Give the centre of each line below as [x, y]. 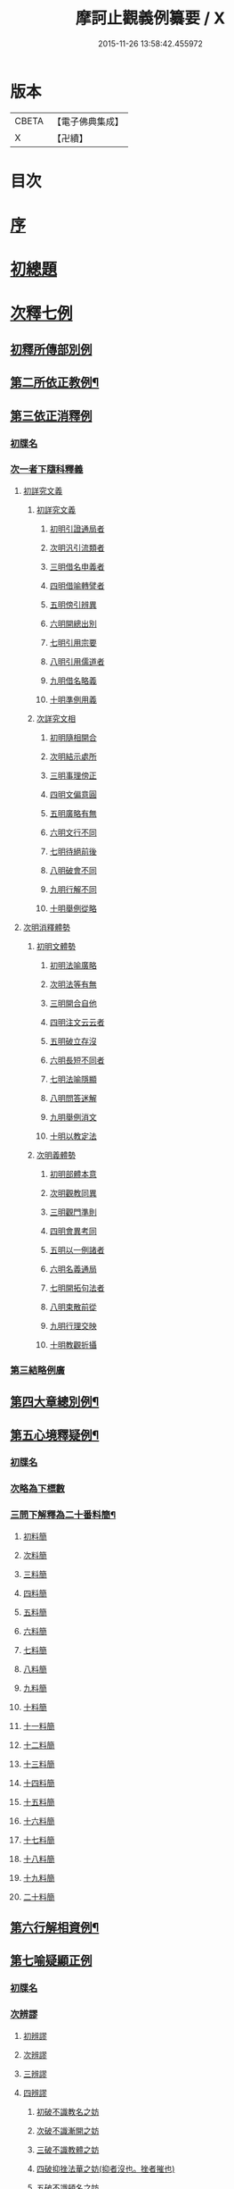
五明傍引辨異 [73, 605]
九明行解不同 [73, 889]
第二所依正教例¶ [55, 383]
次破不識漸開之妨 [68, 2130]
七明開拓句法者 [77, 1288]
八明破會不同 [73, 870]
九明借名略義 [73, 681]
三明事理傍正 [73, 775]
